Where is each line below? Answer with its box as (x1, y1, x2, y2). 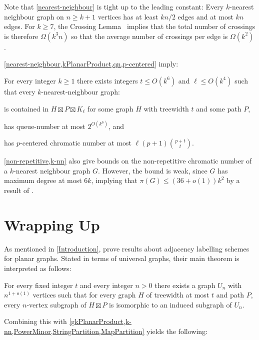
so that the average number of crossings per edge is (71, 30, 228, 41)
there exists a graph (154, 279, 215, 290)
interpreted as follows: (4, 262, 71, 273)
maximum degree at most (4, 175, 82, 185)
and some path (196, 103, 241, 113)
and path (216, 289, 244, 300)
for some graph (87, 103, 133, 113)
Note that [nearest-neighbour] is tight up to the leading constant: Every (4, 1, 224, 11)
